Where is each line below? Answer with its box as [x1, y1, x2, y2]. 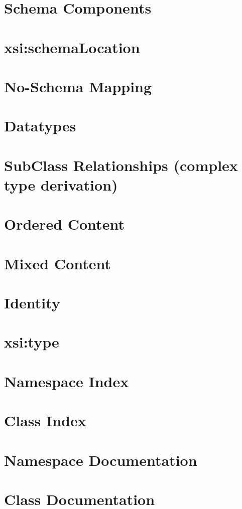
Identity [4, 292, 60, 312]
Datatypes [4, 115, 76, 136]
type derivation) [4, 174, 118, 195]
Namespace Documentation [4, 449, 197, 470]
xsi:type [4, 331, 59, 352]
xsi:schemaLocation [4, 37, 140, 57]
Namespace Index [4, 371, 129, 391]
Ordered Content [4, 214, 125, 234]
